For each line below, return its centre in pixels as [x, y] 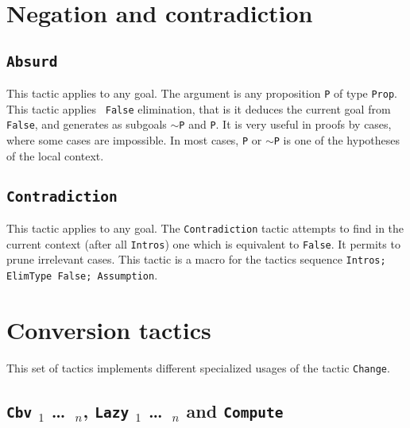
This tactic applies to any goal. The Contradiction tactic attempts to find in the [205, 228]
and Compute [235, 410]
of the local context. [55, 155]
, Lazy [106, 410]
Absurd [32, 61]
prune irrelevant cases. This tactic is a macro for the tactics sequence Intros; [196, 259]
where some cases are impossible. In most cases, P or [134, 140]
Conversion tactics [109, 329]
